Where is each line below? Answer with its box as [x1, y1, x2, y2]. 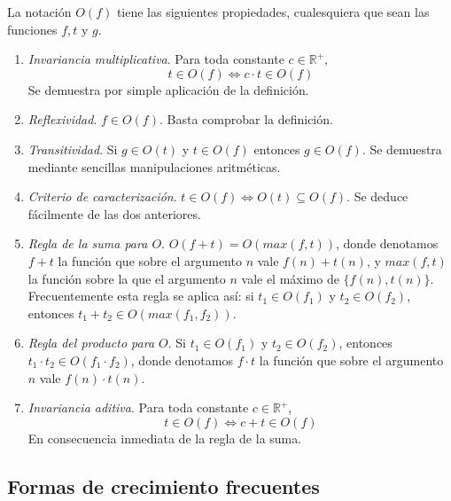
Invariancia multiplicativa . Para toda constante [27, 50, 284, 68]
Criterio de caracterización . [27, 187, 177, 206]
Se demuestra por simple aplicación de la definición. [27, 80, 309, 98]
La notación [7, 3, 72, 20]
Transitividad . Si [27, 139, 118, 158]
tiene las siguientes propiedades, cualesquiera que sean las [116, 3, 430, 20]
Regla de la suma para [27, 234, 148, 253]
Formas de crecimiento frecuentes [7, 472, 320, 499]
